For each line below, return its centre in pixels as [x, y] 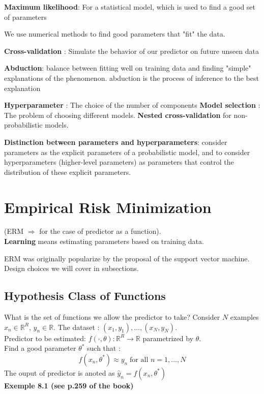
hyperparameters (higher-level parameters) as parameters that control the [119, 162]
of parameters [25, 17]
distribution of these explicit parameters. [68, 172]
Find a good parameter [40, 348]
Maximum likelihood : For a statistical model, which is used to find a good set [130, 7]
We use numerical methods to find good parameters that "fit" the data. [115, 34]
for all [139, 360]
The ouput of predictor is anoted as [60, 372]
